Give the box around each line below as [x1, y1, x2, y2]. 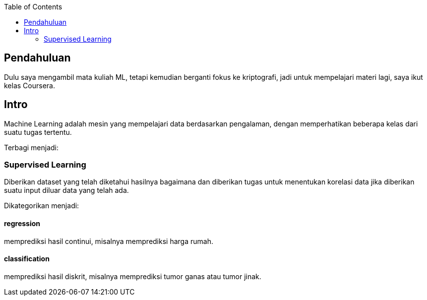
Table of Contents [4, 2, 62, 11]
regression [4, 219, 41, 228]
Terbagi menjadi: [4, 143, 59, 152]
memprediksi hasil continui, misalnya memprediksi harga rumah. [4, 237, 213, 245]
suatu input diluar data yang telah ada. [4, 186, 129, 195]
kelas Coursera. [4, 81, 55, 90]
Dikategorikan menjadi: [4, 201, 79, 210]
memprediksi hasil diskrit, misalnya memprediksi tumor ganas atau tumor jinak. [4, 272, 261, 281]
